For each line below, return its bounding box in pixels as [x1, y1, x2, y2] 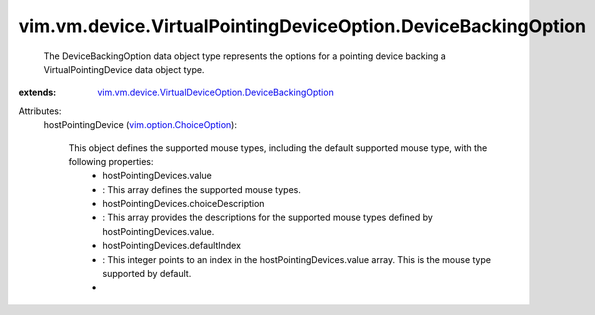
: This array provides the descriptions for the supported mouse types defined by [102, 211, 434, 224]
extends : [18, 86, 57, 99]
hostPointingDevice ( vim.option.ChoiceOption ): [43, 119, 237, 131]
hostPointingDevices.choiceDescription [102, 198, 265, 210]
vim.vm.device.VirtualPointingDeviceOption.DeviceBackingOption [18, 15, 587, 37]
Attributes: [18, 105, 62, 117]
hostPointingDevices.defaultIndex [102, 240, 242, 252]
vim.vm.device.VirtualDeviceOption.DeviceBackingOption [97, 86, 334, 99]
